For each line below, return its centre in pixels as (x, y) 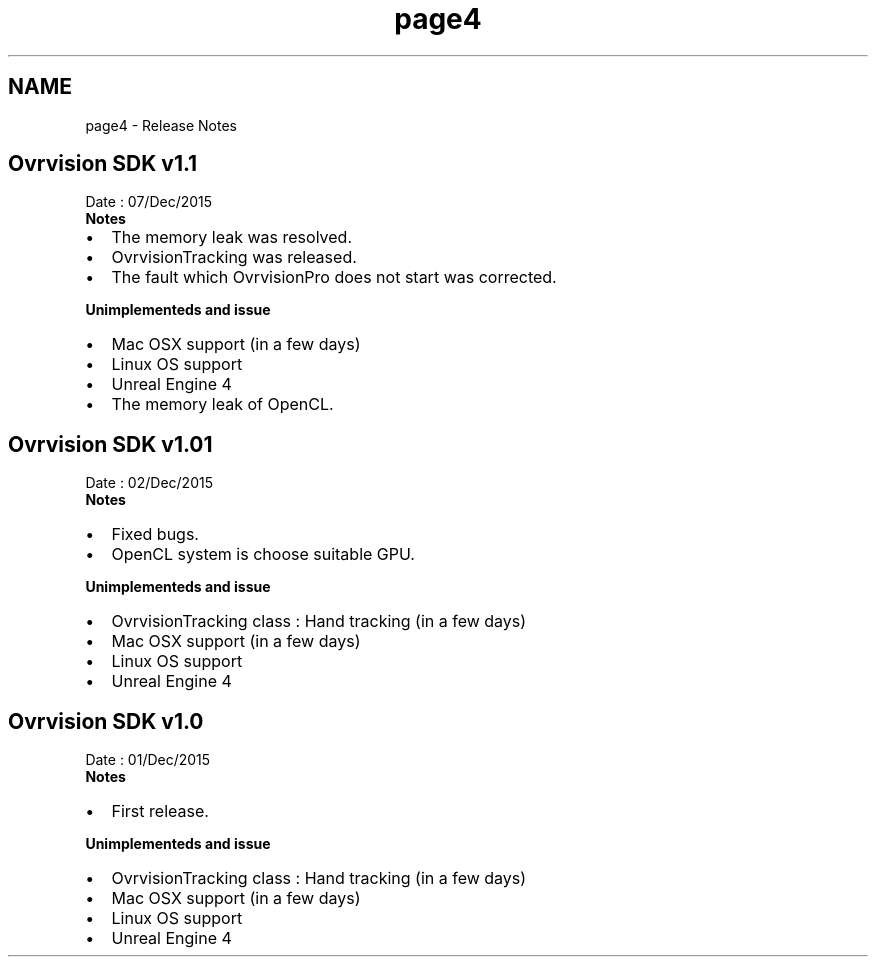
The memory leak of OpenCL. (222, 404)
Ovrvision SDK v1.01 (110, 444)
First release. (160, 811)
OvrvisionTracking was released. (234, 257)
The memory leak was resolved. (231, 237)
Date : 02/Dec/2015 (149, 483)
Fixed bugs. (155, 534)
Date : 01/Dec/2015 (148, 760)
